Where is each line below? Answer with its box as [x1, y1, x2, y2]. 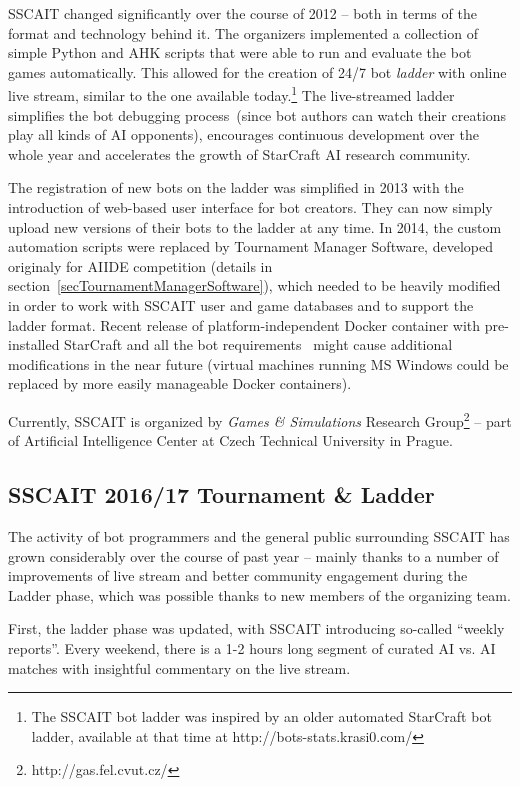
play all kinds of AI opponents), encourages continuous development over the [8, 124, 479, 145]
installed [8, 334, 60, 355]
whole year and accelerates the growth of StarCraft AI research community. [8, 143, 471, 164]
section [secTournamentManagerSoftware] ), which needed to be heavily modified [8, 275, 501, 296]
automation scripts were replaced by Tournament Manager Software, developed [8, 236, 493, 257]
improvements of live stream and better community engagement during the [8, 565, 468, 586]
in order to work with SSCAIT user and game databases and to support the [8, 294, 474, 315]
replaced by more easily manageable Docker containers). [8, 373, 352, 394]
